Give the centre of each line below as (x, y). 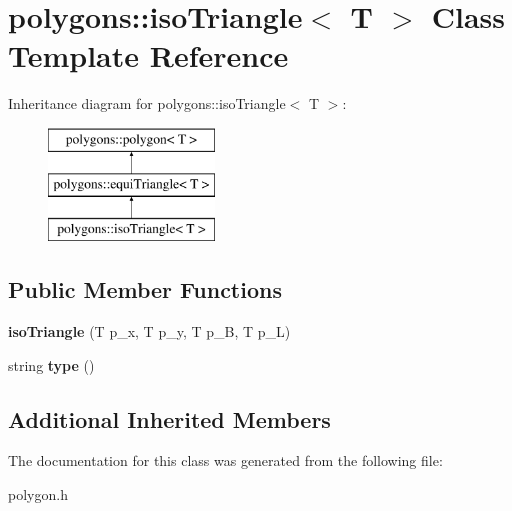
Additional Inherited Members (169, 418)
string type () (51, 364)
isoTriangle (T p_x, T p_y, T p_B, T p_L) (149, 331)
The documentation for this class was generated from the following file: (225, 460)
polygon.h (38, 494)
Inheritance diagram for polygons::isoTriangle (147, 103)
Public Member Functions (145, 289)
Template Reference (148, 55)
